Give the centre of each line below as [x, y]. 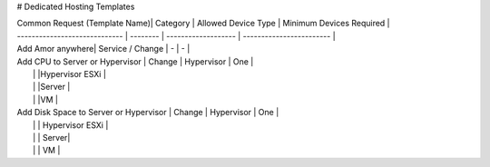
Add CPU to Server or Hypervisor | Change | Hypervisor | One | [135, 61]
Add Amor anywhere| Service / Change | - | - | [103, 49]
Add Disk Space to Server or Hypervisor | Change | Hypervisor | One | [148, 113]
